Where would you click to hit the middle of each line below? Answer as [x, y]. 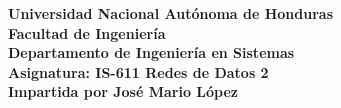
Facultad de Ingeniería [87, 32]
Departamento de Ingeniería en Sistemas [151, 52]
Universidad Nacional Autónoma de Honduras [171, 13]
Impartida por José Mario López [123, 91]
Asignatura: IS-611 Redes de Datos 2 [138, 71]
